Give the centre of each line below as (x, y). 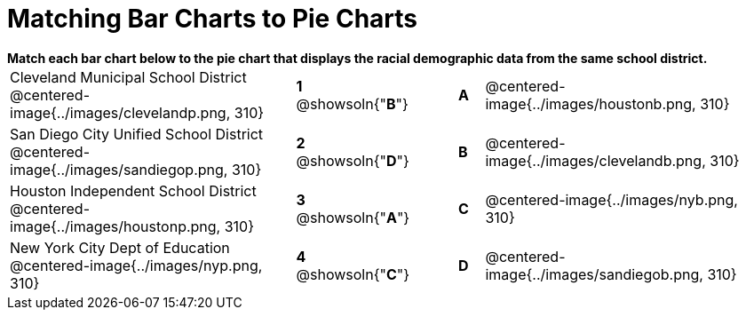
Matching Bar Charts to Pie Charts (212, 19)
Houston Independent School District (133, 190)
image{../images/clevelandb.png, (595, 160)
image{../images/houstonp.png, (115, 226)
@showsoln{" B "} (352, 103)
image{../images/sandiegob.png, (594, 274)
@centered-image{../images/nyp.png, (136, 265)
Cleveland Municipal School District (128, 77)
